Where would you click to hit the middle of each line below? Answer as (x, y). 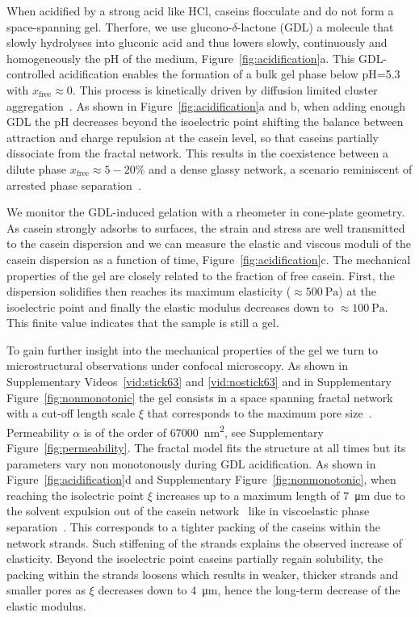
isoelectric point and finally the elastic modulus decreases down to (170, 306)
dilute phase (36, 168)
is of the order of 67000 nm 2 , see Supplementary (203, 430)
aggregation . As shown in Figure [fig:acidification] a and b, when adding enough (206, 105)
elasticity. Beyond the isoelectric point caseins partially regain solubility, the (195, 558)
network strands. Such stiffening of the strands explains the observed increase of (205, 542)
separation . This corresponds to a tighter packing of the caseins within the (194, 527)
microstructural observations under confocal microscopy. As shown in (178, 365)
